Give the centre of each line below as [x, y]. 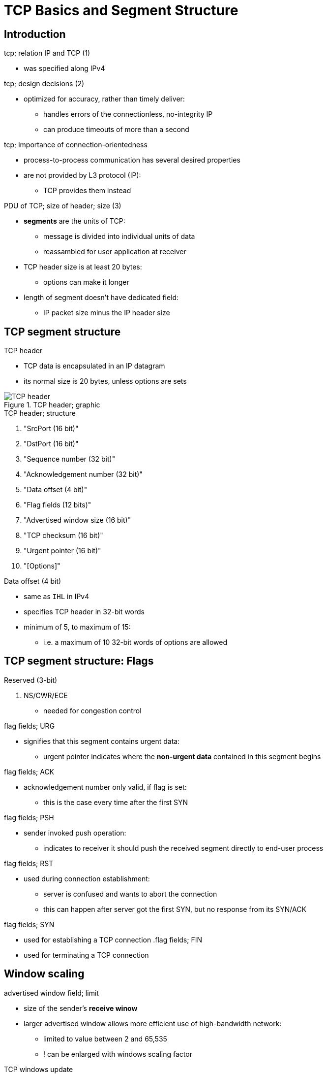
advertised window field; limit [51, 993]
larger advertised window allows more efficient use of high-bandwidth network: [153, 1023]
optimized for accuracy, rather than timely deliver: [104, 99]
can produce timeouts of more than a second [116, 130]
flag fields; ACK [29, 772]
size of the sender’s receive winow [81, 1008]
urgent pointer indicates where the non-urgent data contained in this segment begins [182, 756]
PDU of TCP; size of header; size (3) [63, 206]
